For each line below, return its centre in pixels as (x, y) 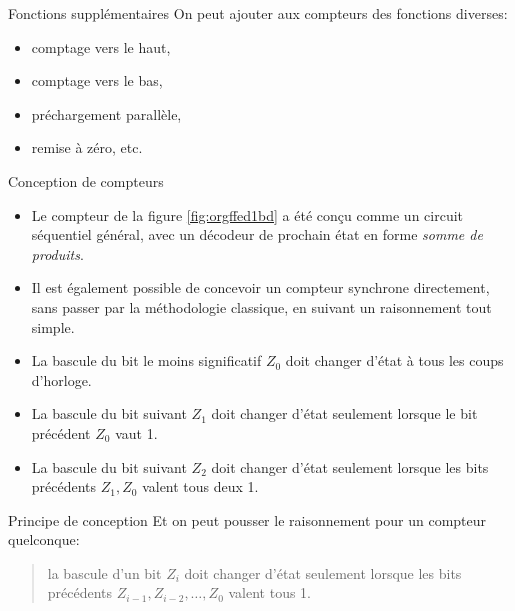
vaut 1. (136, 432)
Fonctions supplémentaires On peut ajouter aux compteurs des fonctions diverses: (258, 13)
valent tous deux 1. (200, 486)
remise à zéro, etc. (87, 147)
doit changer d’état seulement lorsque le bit (344, 413)
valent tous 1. (269, 592)
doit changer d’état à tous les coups (394, 360)
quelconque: (44, 539)
